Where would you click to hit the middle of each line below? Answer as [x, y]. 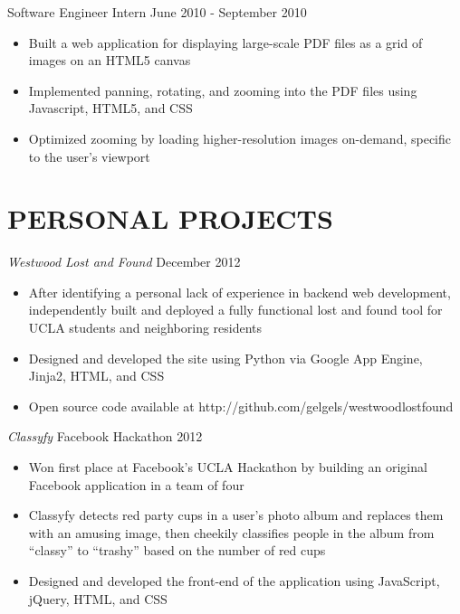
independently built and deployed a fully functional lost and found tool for [235, 310]
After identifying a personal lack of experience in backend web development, [240, 292]
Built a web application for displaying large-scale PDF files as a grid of [225, 42]
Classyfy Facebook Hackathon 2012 [105, 436]
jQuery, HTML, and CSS [98, 598]
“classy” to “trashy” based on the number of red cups [177, 550]
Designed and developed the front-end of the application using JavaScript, [234, 581]
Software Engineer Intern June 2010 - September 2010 [157, 12]
